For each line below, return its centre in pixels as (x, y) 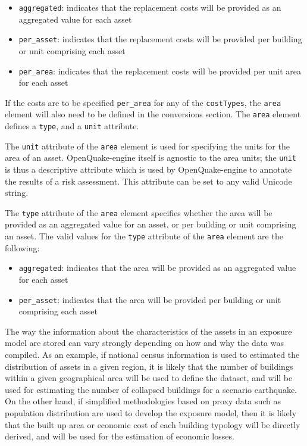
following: (22, 247)
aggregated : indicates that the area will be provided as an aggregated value (157, 268)
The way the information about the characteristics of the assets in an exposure (148, 331)
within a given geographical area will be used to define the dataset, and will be (149, 378)
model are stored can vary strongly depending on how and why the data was (145, 343)
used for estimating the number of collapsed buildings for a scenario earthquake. (151, 389)
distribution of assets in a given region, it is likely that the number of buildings (149, 366)
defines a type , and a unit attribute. (72, 126)
